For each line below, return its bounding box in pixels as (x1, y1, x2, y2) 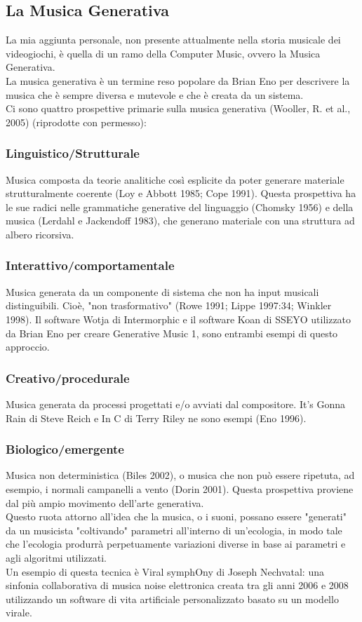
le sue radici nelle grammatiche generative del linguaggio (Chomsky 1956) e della (6, 199, 354, 214)
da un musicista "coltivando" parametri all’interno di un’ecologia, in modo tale (6, 522, 342, 537)
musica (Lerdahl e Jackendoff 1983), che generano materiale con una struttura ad (6, 213, 355, 228)
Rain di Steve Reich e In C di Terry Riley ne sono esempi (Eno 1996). (6, 410, 307, 425)
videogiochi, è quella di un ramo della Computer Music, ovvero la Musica (6, 46, 321, 60)
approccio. (6, 339, 50, 354)
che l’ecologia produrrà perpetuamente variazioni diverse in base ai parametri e (6, 536, 346, 551)
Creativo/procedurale (6, 369, 130, 386)
